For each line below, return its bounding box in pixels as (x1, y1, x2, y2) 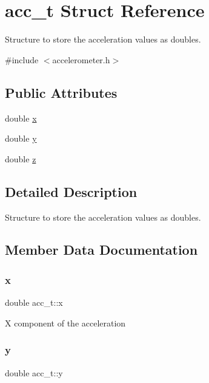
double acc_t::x (5, 296, 63, 309)
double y (5, 132, 37, 145)
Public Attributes (5, 83, 118, 102)
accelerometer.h (52, 53, 110, 66)
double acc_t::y (5, 366, 63, 379)
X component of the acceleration (5, 316, 126, 329)
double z (5, 152, 36, 165)
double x (5, 111, 37, 124)
